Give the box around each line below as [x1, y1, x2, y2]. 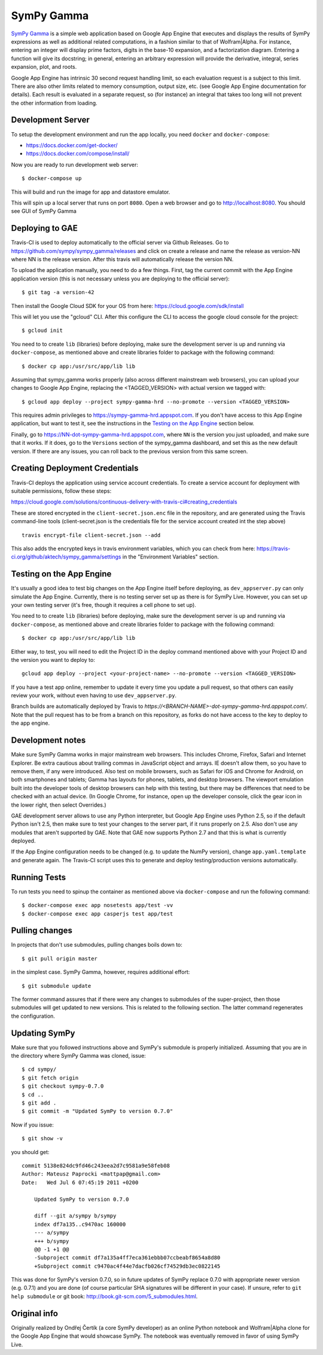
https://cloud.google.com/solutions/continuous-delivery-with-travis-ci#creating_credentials [11, 498, 237, 505]
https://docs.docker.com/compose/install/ [26, 150, 130, 157]
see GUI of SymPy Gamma [11, 207, 77, 215]
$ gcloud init [22, 327, 63, 334]
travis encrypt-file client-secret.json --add [22, 532, 161, 538]
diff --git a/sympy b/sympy [33, 1213, 117, 1219]
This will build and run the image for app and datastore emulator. [11, 188, 170, 196]
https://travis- [256, 545, 291, 552]
